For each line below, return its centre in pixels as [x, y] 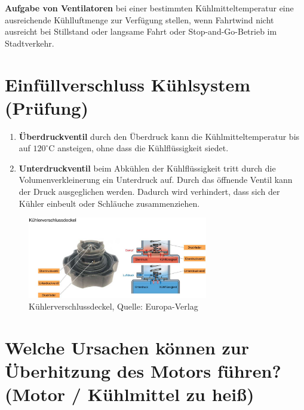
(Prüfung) [47, 107]
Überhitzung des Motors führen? [143, 371]
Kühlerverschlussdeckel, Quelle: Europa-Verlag [113, 306]
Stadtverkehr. [30, 43]
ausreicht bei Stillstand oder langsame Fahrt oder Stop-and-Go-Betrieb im [141, 31]
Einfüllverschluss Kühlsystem [128, 84]
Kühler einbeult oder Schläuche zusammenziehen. [109, 203]
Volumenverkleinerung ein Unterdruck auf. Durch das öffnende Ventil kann [156, 180]
